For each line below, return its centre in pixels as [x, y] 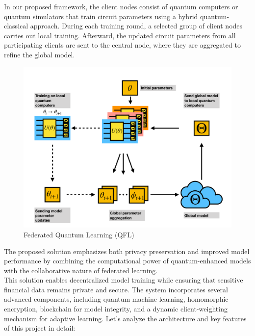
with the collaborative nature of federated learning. [81, 270]
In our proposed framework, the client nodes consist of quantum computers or [121, 6]
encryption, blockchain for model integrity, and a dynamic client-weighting [116, 309]
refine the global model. [39, 54]
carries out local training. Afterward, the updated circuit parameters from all [120, 35]
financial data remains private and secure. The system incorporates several [116, 289]
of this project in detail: [40, 328]
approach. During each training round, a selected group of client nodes [136, 26]
